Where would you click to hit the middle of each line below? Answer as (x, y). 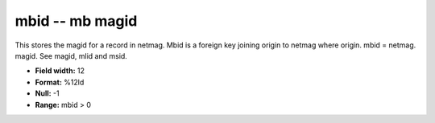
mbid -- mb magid (76, 21)
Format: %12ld (60, 82)
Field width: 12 (60, 71)
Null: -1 (47, 93)
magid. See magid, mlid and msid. (71, 55)
